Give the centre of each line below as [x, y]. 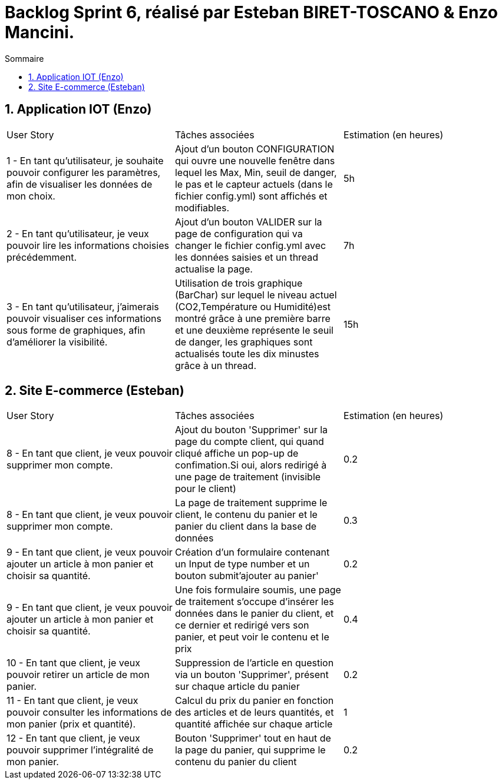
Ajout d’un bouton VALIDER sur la [248, 222]
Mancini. [40, 32]
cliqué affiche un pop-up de [237, 454]
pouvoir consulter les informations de [89, 712]
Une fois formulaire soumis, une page [258, 590]
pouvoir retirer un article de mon [78, 675]
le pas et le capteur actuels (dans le [254, 184]
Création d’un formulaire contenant [252, 552]
